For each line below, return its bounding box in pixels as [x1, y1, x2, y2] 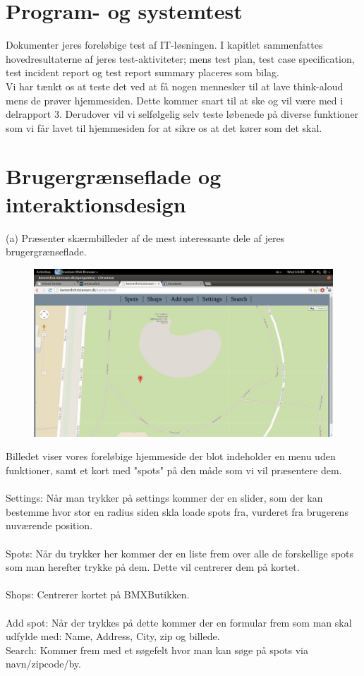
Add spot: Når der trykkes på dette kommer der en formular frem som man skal [6, 615, 352, 629]
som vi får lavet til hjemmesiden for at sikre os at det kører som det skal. [6, 120, 322, 135]
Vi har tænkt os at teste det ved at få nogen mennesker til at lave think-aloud [6, 78, 344, 93]
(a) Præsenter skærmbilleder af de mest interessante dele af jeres [6, 230, 285, 245]
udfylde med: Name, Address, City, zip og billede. [6, 629, 220, 644]
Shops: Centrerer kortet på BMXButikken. [6, 587, 190, 602]
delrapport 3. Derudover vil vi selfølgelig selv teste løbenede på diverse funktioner [6, 107, 359, 121]
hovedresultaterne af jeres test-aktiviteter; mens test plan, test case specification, [6, 51, 355, 66]
